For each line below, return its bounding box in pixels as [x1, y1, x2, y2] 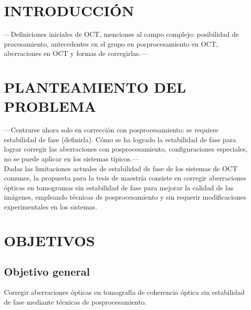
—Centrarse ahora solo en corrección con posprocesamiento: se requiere [4, 125, 219, 135]
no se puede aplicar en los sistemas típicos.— [4, 154, 139, 163]
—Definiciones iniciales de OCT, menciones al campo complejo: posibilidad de [4, 29, 239, 39]
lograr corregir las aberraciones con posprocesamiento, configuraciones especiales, [4, 144, 248, 154]
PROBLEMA [4, 96, 96, 116]
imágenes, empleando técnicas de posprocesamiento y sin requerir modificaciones [4, 192, 246, 202]
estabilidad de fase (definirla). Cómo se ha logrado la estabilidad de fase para [4, 134, 236, 144]
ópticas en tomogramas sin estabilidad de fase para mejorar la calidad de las [4, 182, 234, 192]
